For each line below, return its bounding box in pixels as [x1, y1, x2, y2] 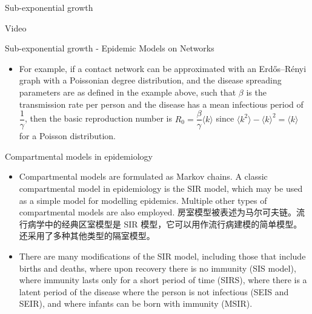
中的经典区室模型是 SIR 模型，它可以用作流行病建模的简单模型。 [44, 217, 302, 230]
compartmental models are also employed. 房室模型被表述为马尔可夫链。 [19, 206, 296, 218]
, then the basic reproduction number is [25, 112, 173, 125]
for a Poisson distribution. [19, 129, 116, 142]
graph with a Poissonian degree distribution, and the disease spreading [19, 74, 282, 87]
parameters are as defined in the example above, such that [19, 85, 236, 98]
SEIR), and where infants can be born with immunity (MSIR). [19, 297, 253, 310]
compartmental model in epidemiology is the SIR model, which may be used [19, 182, 303, 194]
